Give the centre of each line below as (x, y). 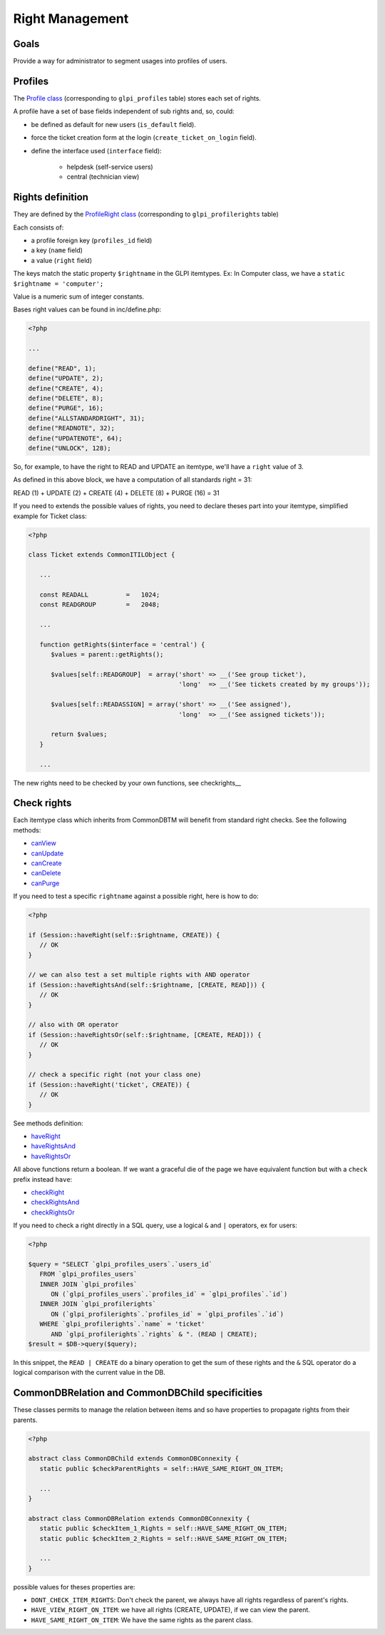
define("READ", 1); (62, 368)
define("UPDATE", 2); (66, 378)
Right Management (71, 19)
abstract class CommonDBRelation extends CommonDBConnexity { (139, 1518)
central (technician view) (103, 177)
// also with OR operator (73, 1025)
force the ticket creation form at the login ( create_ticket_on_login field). (144, 138)
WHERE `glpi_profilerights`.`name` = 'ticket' (122, 1324)
